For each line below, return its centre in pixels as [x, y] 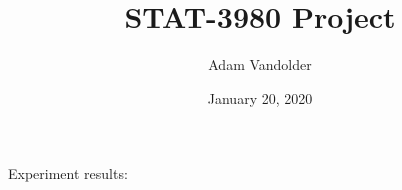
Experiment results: [68, 173]
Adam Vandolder [260, 64]
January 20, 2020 [260, 97]
